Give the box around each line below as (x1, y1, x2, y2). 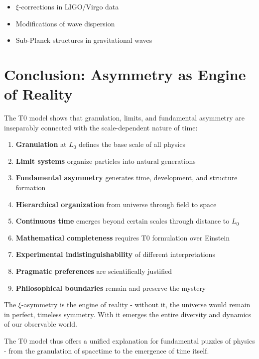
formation (15, 182, 46, 193)
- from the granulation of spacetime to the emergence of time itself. (4, 345, 209, 356)
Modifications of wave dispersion (15, 18, 115, 28)
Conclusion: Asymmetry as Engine (4, 64, 246, 84)
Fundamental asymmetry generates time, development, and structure (15, 172, 238, 183)
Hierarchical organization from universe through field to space (15, 199, 217, 209)
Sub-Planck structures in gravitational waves (15, 35, 152, 45)
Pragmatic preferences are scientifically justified (15, 266, 172, 276)
